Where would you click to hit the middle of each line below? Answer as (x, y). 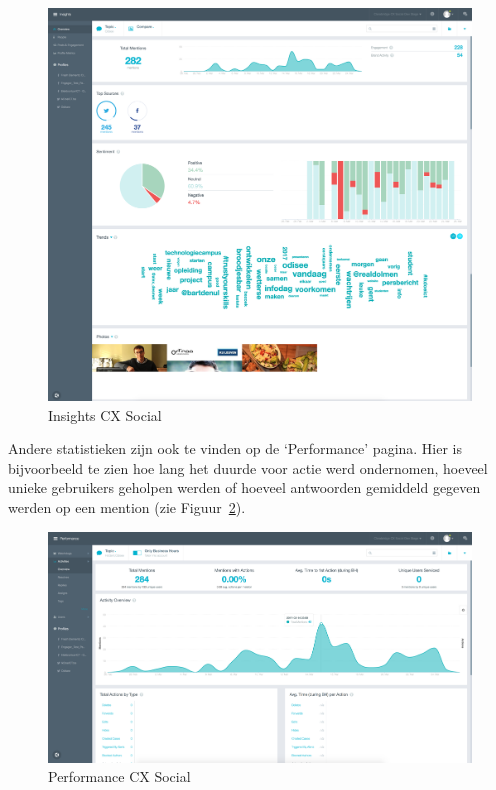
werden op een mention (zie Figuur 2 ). (127, 506)
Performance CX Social (119, 776)
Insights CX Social (105, 414)
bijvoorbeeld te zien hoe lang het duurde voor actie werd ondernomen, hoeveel (248, 467)
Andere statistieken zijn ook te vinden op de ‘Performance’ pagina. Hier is (235, 448)
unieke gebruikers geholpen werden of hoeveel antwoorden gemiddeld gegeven (244, 487)
